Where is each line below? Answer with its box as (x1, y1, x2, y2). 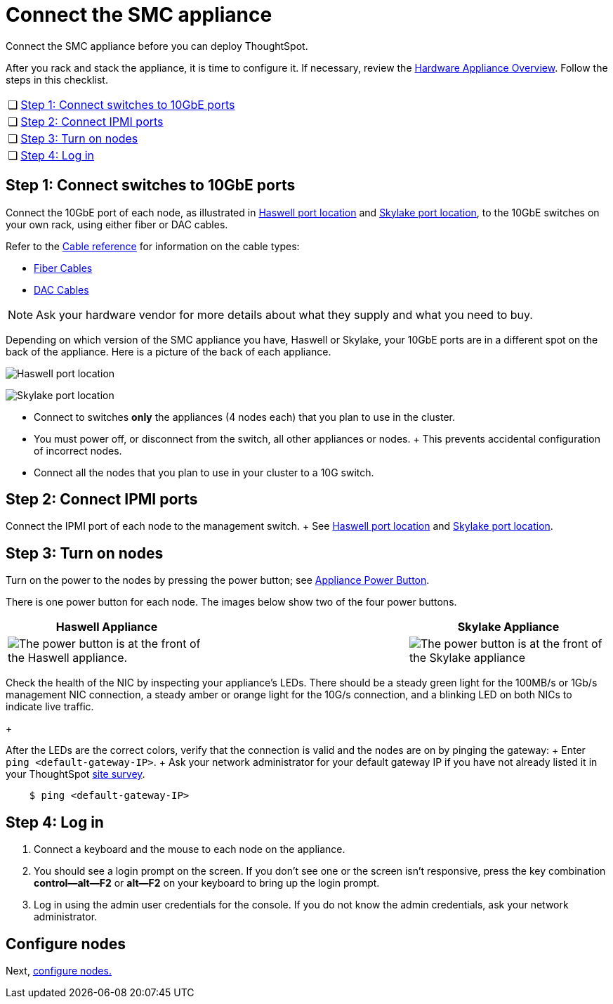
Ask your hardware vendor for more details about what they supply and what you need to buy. (36, 307, 533, 322)
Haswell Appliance (55, 620, 158, 634)
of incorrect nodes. (34, 444, 122, 457)
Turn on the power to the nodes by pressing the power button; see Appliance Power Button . (6, 574, 430, 587)
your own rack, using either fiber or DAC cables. (6, 218, 228, 230)
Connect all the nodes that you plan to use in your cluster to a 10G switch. (34, 466, 374, 478)
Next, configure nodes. (6, 964, 112, 977)
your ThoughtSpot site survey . (6, 768, 145, 781)
